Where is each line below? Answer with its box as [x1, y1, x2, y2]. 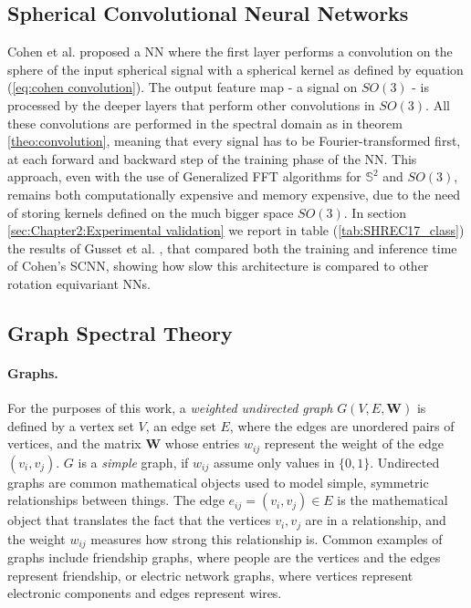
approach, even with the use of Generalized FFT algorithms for [7, 167, 361, 186]
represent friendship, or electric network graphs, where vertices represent [7, 565, 413, 584]
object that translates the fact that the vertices [7, 510, 271, 530]
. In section [343, 202, 406, 222]
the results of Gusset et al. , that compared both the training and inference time [7, 238, 457, 257]
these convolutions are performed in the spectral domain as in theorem [7, 113, 403, 132]
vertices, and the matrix [7, 434, 141, 453]
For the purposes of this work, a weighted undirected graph [7, 398, 333, 417]
